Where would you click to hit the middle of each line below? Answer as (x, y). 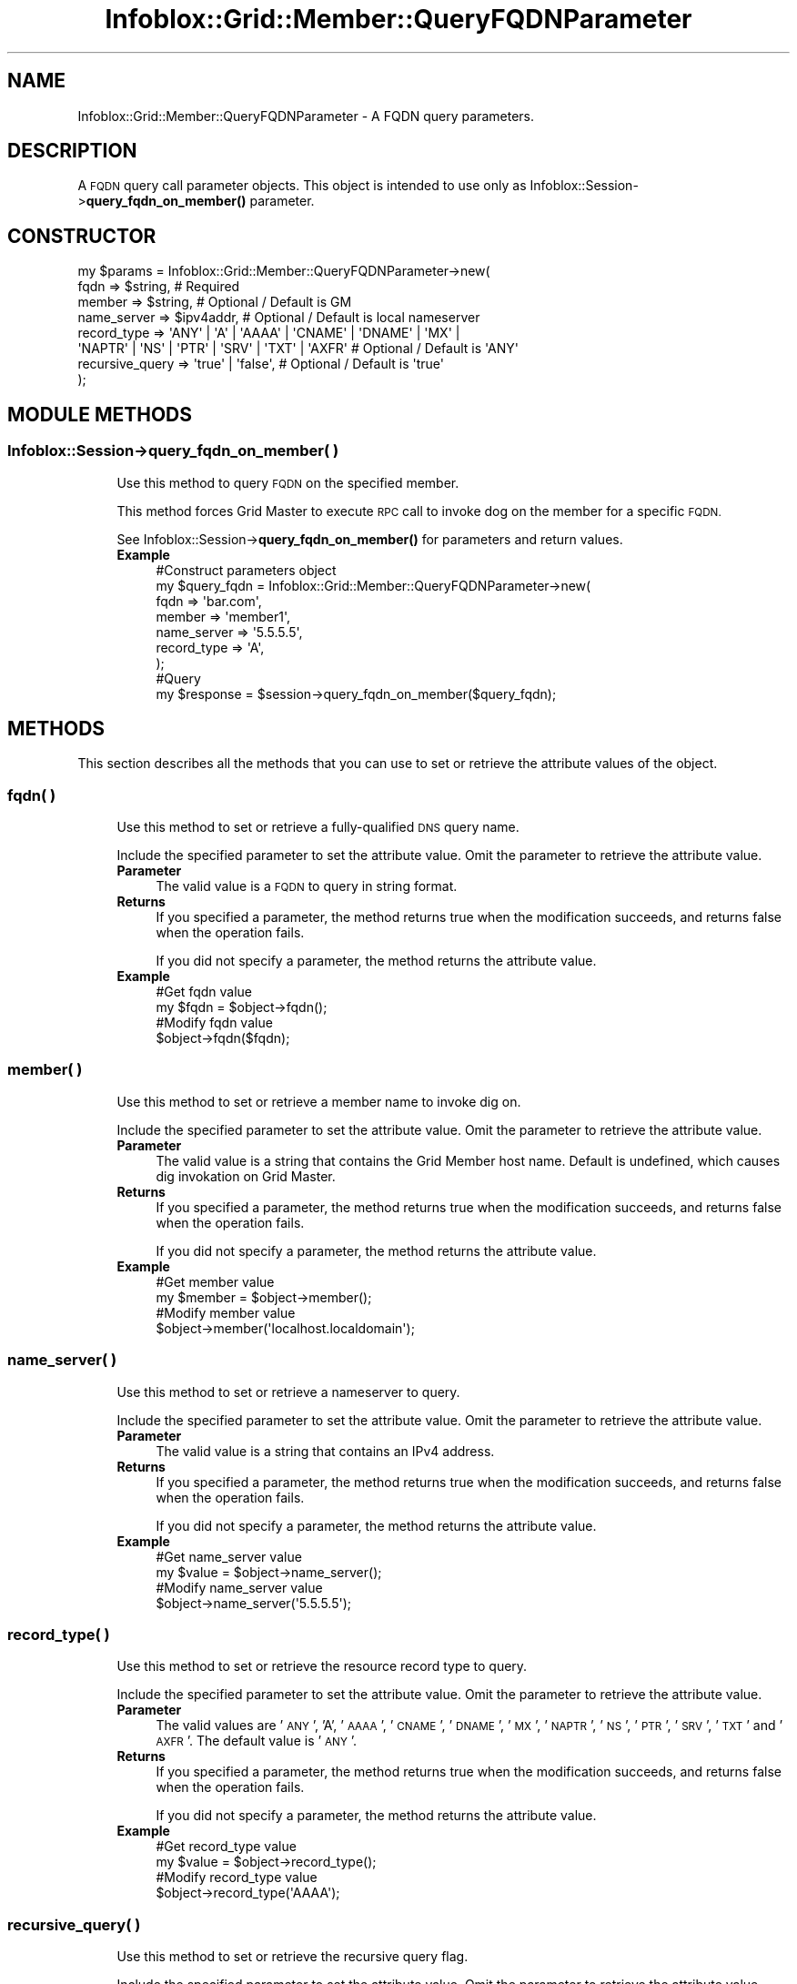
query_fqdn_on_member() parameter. (200, 201)
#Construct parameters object (246, 570)
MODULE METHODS (100, 414)
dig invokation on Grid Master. (246, 1176)
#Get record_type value (226, 1847)
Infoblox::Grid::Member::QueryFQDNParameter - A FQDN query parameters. (306, 116)
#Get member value (215, 1281)
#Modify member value (226, 1312)
